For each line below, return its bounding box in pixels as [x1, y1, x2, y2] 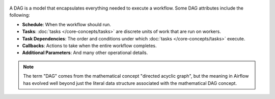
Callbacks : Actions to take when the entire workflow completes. [22, 42, 157, 48]
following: [9, 12, 30, 18]
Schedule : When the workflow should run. [22, 21, 112, 27]
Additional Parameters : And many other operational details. [22, 49, 148, 56]
